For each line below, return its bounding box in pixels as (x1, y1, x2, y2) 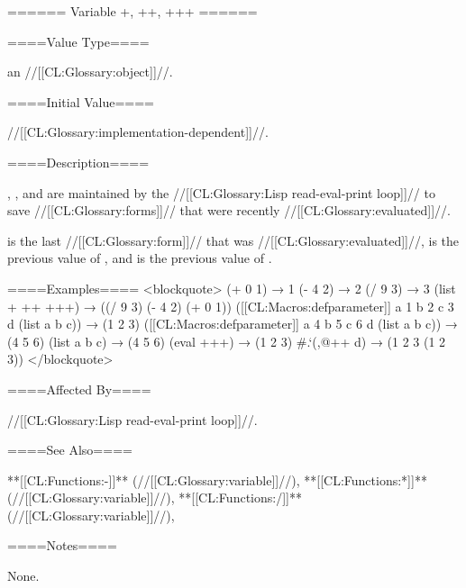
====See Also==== (7, 440, 132, 459)
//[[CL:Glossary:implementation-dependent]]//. (7, 122, 269, 141)
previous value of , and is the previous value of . (7, 249, 272, 267)
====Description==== (7, 152, 150, 171)
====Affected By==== (7, 379, 151, 398)
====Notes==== (7, 536, 117, 555)
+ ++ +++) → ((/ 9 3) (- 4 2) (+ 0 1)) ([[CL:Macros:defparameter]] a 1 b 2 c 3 (7, 296, 454, 315)
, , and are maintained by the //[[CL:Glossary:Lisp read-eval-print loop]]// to (7, 183, 435, 202)
